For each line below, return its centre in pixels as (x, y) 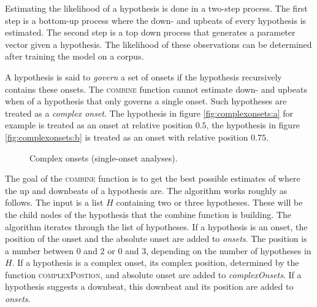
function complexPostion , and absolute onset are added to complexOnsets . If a (153, 274)
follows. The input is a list (54, 202)
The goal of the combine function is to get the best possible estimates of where (153, 178)
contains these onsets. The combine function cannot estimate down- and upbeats (156, 89)
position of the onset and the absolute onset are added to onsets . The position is (156, 239)
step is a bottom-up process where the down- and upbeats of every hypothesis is (156, 20)
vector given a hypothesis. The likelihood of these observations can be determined (158, 44)
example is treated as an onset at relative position (99, 125)
